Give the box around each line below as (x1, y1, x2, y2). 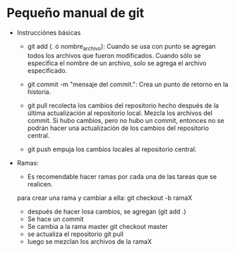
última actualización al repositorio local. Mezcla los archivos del (27, 108, 213, 117)
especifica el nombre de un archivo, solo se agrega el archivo (27, 59, 207, 67)
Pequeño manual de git (6, 5, 145, 21)
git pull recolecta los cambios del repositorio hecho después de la (27, 101, 219, 110)
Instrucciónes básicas (16, 28, 81, 37)
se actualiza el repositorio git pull (27, 230, 124, 238)
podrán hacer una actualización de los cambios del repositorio (27, 124, 210, 132)
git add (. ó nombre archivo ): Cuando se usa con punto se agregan (27, 42, 216, 52)
